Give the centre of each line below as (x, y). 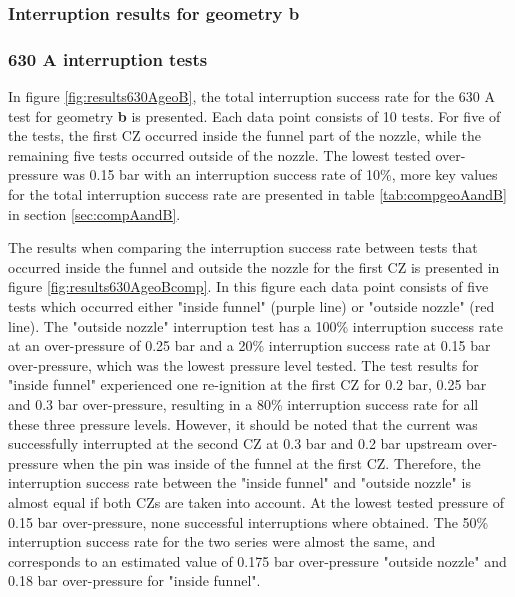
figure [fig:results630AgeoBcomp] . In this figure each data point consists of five (248, 286)
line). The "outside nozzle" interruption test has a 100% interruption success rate (255, 325)
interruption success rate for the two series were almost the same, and (222, 541)
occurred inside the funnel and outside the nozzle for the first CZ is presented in (254, 266)
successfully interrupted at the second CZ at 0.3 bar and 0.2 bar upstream (235, 443)
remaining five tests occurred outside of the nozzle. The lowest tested (219, 154)
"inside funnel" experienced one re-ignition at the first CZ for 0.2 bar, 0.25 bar (247, 384)
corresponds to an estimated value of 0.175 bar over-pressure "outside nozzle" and (257, 560)
